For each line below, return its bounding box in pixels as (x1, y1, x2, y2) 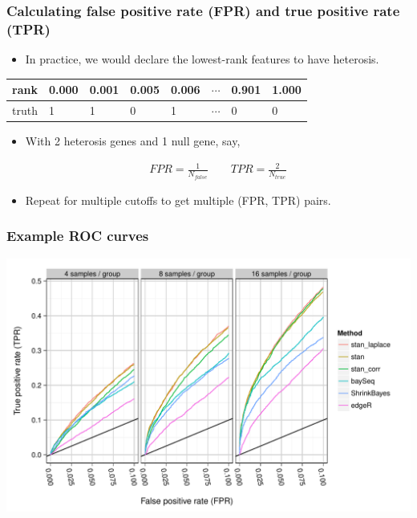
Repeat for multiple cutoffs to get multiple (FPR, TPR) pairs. (25, 191, 331, 208)
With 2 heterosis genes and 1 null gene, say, (25, 133, 241, 149)
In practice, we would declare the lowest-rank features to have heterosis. (25, 51, 379, 67)
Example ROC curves (6, 226, 149, 246)
